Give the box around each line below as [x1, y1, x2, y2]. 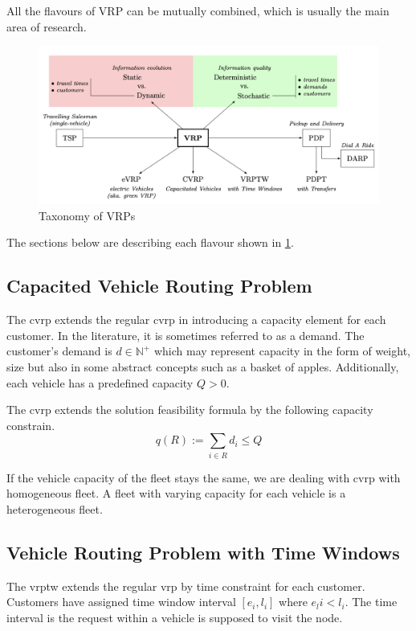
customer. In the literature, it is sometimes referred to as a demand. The [6, 326, 365, 343]
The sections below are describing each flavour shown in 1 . [6, 234, 294, 251]
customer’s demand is [6, 342, 112, 359]
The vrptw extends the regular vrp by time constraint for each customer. [6, 577, 365, 594]
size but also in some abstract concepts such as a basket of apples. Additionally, [6, 359, 399, 375]
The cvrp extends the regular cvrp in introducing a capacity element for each [6, 311, 386, 328]
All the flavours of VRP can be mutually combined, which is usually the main [6, 2, 389, 18]
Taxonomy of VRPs [39, 207, 136, 223]
